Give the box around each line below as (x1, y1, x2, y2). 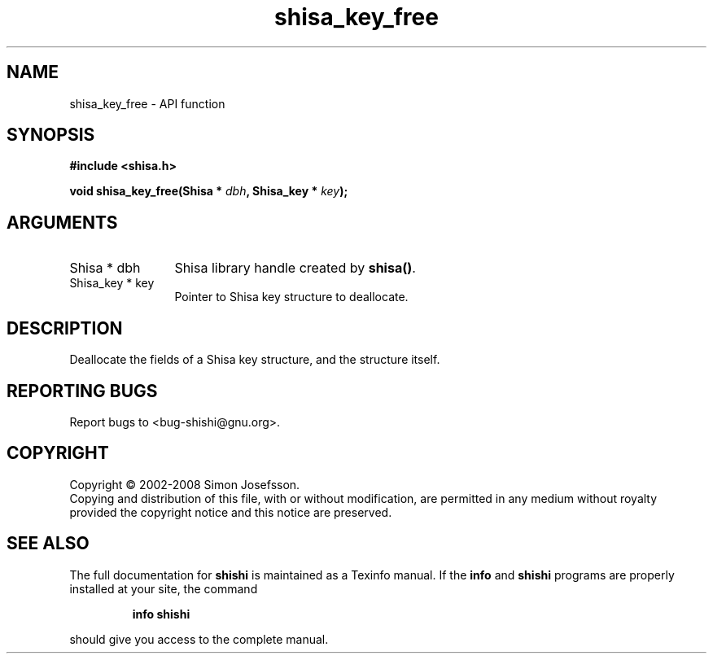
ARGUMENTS (7, 212, 118, 233)
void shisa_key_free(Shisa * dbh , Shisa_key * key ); (69, 184, 348, 199)
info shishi (132, 606, 190, 621)
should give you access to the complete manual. (69, 632, 329, 646)
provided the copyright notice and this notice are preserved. (69, 505, 392, 519)
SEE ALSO (7, 533, 90, 554)
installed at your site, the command (69, 581, 258, 596)
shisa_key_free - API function (69, 96, 225, 111)
